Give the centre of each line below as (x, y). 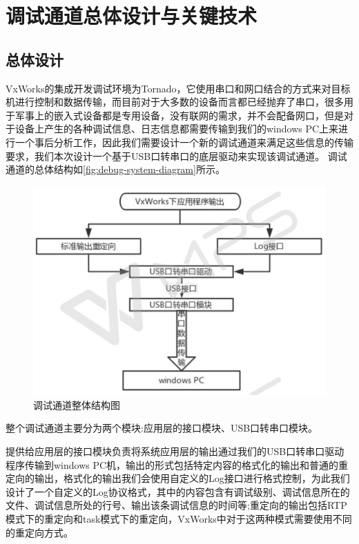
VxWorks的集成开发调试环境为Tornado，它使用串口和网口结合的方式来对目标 (178, 88)
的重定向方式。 (39, 532)
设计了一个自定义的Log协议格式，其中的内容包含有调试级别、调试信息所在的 (178, 491)
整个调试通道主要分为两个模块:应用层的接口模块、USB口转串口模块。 (162, 428)
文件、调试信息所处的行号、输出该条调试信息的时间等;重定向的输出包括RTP (176, 505)
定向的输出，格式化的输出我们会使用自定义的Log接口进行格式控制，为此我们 (178, 478)
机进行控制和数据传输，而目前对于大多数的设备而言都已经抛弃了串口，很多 (175, 102)
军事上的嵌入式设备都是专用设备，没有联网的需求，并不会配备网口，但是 (179, 115)
